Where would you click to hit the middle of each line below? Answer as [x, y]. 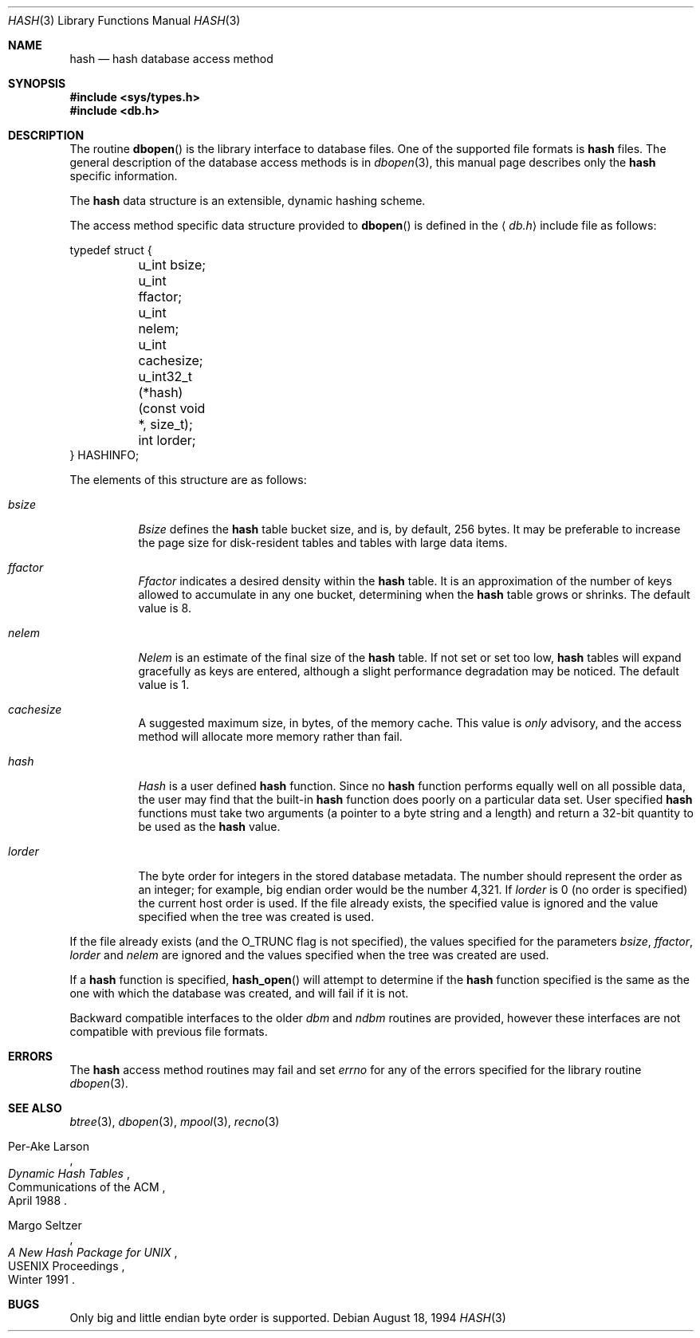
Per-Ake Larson [49, 1146]
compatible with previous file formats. [169, 1031]
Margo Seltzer [45, 1225]
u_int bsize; [172, 265]
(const [157, 408]
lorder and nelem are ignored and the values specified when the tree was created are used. [309, 955]
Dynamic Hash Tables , [69, 1173]
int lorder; [167, 440]
